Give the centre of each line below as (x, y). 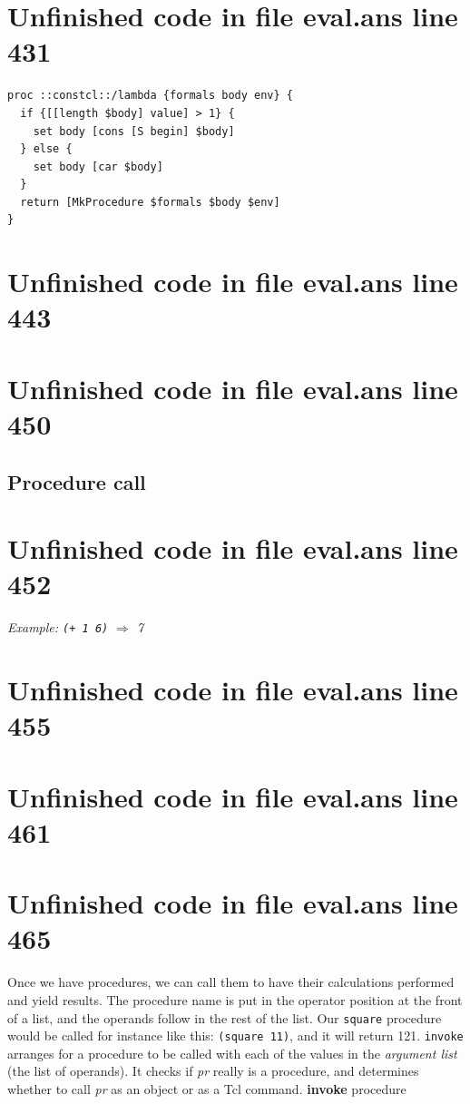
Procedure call (77, 481)
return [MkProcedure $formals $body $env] (150, 202)
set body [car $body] (98, 166)
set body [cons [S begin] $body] (134, 131)
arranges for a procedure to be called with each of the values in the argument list (232, 1053)
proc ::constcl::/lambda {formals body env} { (150, 96)
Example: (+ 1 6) (58, 627)
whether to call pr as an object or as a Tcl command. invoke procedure (207, 1089)
